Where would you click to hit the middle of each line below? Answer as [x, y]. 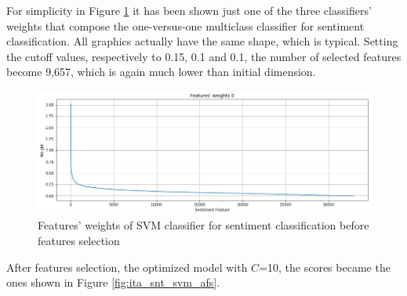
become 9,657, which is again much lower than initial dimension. [161, 72]
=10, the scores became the [325, 267]
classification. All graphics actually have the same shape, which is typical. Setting [202, 41]
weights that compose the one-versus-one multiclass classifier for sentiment [185, 25]
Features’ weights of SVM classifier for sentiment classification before [203, 225]
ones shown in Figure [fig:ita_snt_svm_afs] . [113, 282]
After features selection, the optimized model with [127, 267]
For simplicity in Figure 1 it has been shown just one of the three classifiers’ [189, 10]
